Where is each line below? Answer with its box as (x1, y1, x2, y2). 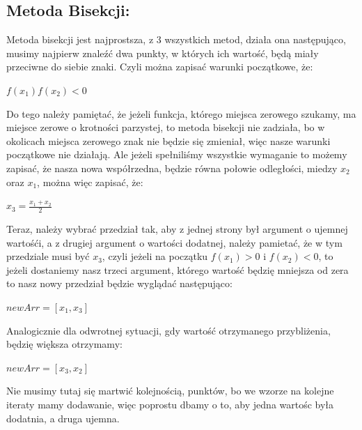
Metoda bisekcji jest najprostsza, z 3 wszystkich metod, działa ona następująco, (6, 32, 346, 47)
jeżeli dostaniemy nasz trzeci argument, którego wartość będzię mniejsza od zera (6, 262, 349, 277)
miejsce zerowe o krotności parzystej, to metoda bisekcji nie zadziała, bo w (6, 120, 325, 135)
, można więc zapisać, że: (37, 174, 143, 189)
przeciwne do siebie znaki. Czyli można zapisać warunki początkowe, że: (6, 59, 313, 74)
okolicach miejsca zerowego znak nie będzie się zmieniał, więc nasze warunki (6, 133, 331, 148)
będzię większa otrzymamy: (6, 337, 123, 351)
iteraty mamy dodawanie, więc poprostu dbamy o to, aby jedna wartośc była (6, 397, 334, 411)
